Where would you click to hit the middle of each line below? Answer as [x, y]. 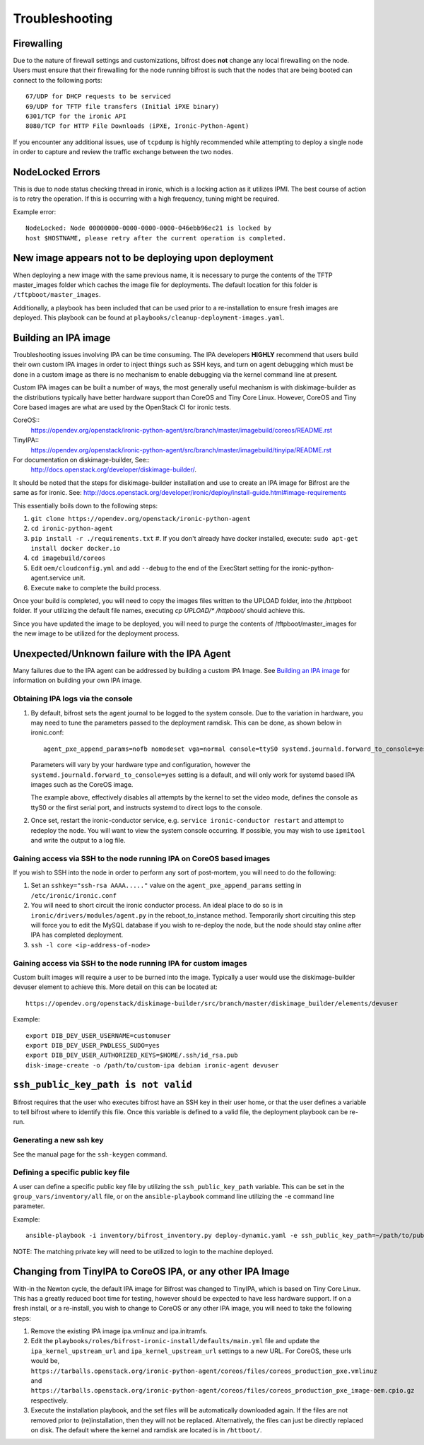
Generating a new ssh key [58, 1140]
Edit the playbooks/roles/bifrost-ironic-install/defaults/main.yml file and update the [175, 1341]
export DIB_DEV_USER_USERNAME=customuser [98, 1035]
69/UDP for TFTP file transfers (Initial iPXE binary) [123, 106]
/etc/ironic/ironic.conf [73, 895]
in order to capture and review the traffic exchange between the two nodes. [123, 152]
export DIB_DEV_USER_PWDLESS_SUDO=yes [93, 1045]
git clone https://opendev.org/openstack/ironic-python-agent [141, 519]
